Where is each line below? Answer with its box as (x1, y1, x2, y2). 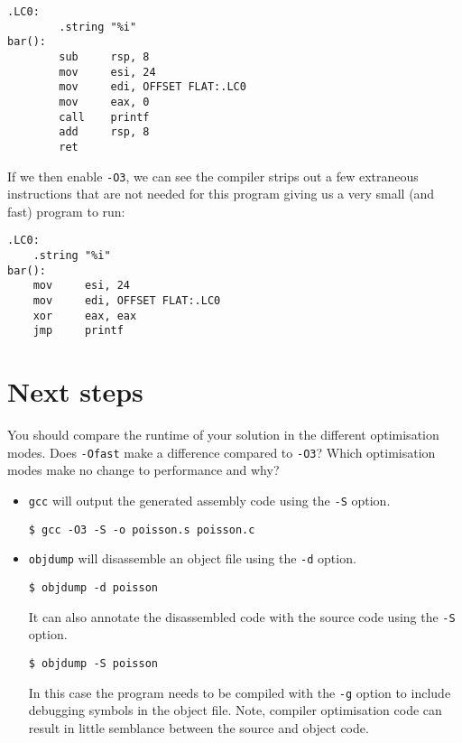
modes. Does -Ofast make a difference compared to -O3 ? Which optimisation (7, 442, 436, 461)
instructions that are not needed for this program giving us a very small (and (7, 184, 435, 203)
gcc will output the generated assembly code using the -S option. (28, 490, 391, 509)
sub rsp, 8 (59, 50, 150, 63)
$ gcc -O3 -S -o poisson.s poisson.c (28, 523, 255, 536)
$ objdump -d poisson (28, 580, 158, 594)
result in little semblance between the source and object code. (28, 718, 369, 737)
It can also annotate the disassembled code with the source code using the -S (28, 607, 456, 626)
